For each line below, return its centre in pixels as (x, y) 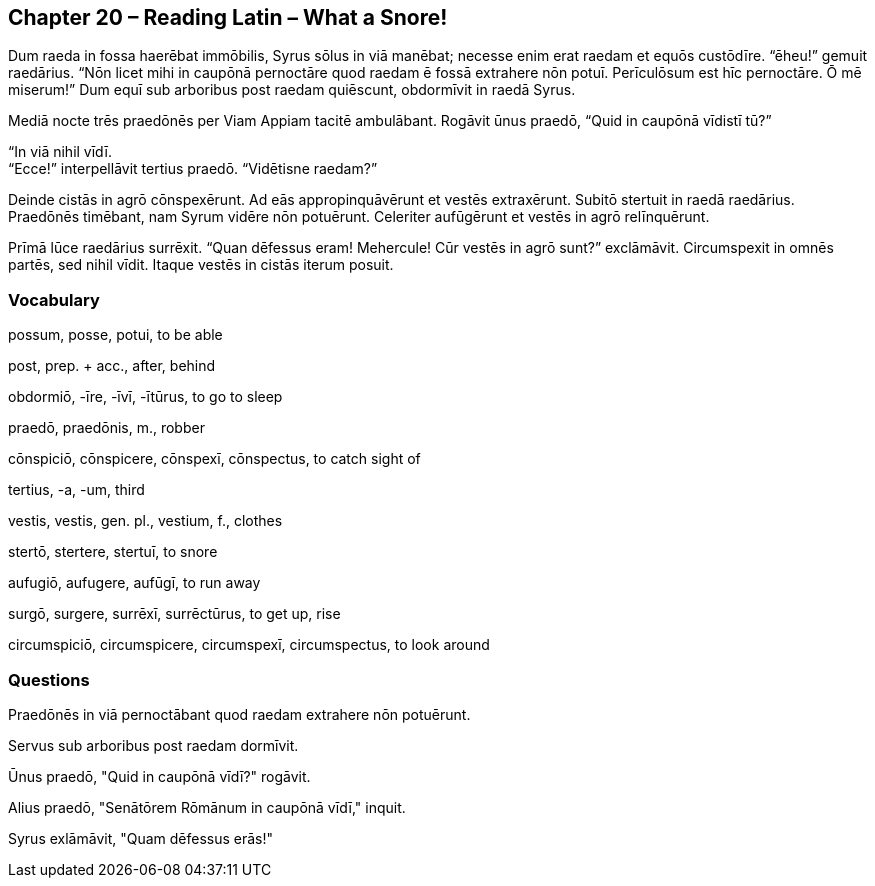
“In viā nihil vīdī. (60, 152)
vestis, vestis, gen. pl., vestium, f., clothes (145, 521)
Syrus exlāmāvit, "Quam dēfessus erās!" (141, 838)
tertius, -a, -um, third (76, 490)
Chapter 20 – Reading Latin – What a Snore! (228, 17)
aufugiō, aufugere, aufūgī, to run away (134, 583)
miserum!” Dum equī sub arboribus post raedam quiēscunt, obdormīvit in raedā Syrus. (292, 90)
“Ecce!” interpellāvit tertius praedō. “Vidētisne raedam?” (193, 169)
